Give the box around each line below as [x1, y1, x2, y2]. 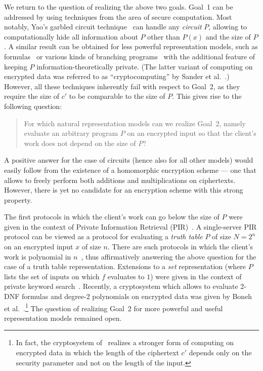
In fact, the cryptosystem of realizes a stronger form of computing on [16, 337, 234, 348]
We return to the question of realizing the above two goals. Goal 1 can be [4, 2, 233, 12]
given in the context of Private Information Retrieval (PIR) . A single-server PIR [4, 221, 257, 232]
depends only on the [189, 347, 252, 358]
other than [147, 31, 180, 42]
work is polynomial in [4, 251, 71, 262]
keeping [4, 61, 27, 71]
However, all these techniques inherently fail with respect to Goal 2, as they [4, 81, 240, 91]
